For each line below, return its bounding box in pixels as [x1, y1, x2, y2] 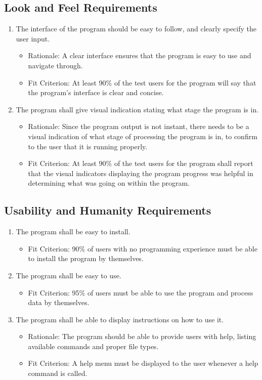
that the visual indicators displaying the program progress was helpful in [28, 167, 253, 178]
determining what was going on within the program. [28, 178, 190, 188]
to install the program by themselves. [28, 253, 144, 264]
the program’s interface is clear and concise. [28, 87, 164, 98]
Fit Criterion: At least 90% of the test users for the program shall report [28, 158, 253, 168]
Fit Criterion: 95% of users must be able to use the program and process [28, 287, 253, 298]
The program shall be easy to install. [16, 226, 130, 237]
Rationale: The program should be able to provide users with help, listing [28, 331, 256, 342]
